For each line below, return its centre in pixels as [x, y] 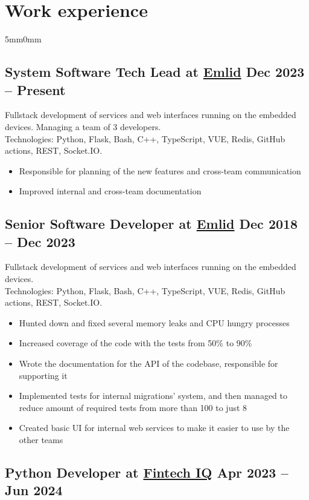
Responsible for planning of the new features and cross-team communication [160, 170]
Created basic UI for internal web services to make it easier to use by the [154, 428]
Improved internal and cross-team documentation [110, 191]
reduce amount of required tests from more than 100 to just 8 [133, 407]
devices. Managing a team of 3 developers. [83, 126]
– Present [35, 89]
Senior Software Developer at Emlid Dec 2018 [151, 224]
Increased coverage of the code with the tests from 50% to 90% [135, 343]
